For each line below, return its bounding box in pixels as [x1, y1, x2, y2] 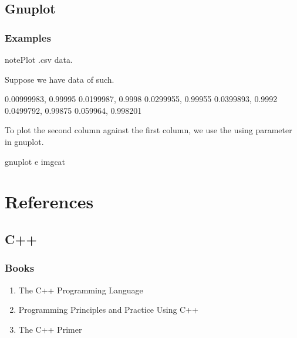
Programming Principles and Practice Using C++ [18, 303, 198, 316]
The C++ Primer [18, 323, 82, 335]
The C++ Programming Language [18, 283, 143, 296]
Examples [5, 30, 51, 45]
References [5, 190, 94, 214]
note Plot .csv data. [5, 53, 73, 65]
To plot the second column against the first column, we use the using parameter [5, 124, 292, 136]
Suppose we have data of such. [5, 73, 114, 85]
